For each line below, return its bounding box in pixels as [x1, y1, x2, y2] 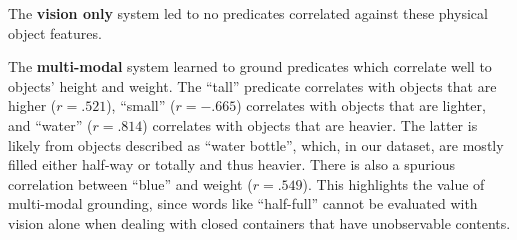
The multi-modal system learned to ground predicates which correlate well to [8, 56, 492, 77]
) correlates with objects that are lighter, [236, 95, 486, 116]
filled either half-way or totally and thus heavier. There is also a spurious [8, 154, 456, 175]
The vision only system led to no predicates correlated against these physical [8, 3, 488, 23]
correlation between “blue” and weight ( [8, 173, 253, 194]
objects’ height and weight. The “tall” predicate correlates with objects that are [8, 75, 497, 96]
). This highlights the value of [302, 173, 485, 194]
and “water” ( [8, 114, 93, 135]
